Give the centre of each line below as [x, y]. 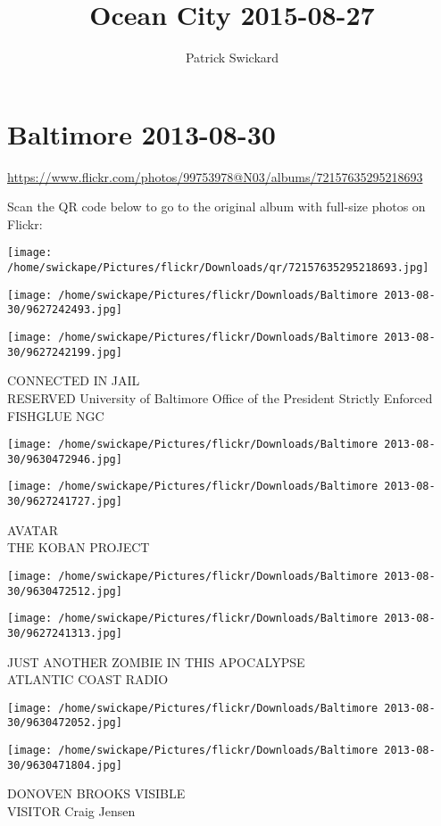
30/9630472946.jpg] [65, 459]
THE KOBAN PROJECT [79, 547]
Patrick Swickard [232, 58]
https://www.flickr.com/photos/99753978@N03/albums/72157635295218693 [215, 176]
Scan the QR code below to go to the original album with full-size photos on [216, 206]
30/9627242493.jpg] [65, 310]
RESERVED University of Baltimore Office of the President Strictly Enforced [220, 397]
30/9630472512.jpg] [65, 591]
